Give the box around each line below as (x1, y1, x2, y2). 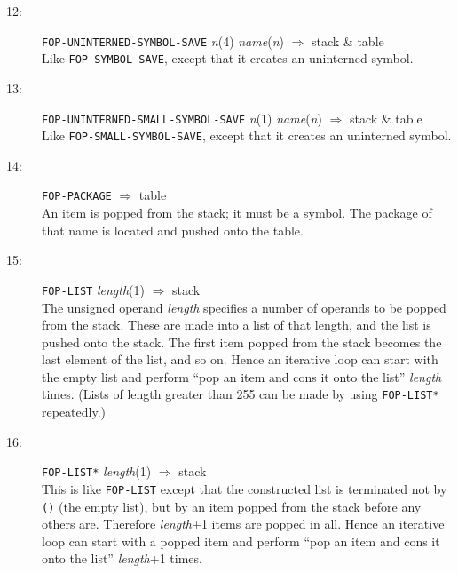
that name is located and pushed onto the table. (42, 220, 304, 239)
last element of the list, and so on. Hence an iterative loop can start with (42, 350, 438, 369)
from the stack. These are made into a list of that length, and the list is (42, 315, 431, 334)
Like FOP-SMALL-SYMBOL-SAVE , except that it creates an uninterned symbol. (42, 126, 452, 145)
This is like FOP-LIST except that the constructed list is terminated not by (42, 479, 447, 497)
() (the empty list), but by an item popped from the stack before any (42, 497, 422, 515)
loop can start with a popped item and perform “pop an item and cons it (42, 531, 440, 550)
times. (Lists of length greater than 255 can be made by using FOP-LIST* (42, 385, 439, 403)
